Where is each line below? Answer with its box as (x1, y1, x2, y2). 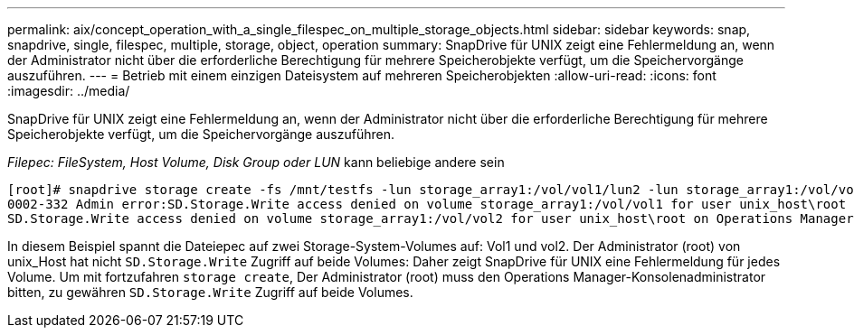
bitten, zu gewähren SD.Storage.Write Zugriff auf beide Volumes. (7, 284, 413, 300)
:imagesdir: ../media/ (7, 83, 130, 98)
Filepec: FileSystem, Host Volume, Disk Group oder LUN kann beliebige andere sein (7, 154, 505, 170)
